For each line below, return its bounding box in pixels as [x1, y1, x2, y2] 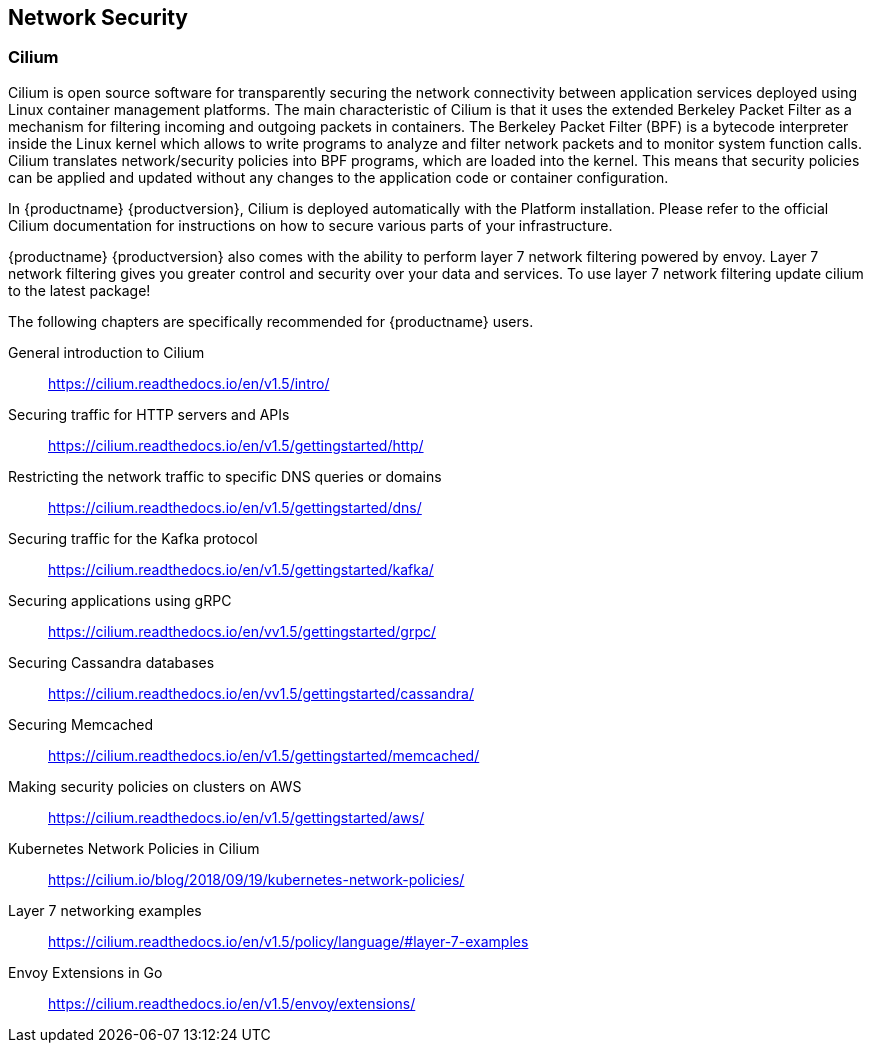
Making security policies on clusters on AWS [8, 777, 302, 795]
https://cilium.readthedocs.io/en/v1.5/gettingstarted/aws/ [48, 808, 425, 826]
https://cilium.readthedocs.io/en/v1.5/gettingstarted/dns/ [48, 498, 422, 516]
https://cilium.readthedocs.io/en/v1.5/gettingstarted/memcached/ [48, 746, 480, 764]
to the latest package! [8, 281, 151, 299]
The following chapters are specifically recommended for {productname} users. [8, 312, 534, 330]
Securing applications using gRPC [8, 591, 232, 609]
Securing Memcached [8, 715, 154, 733]
